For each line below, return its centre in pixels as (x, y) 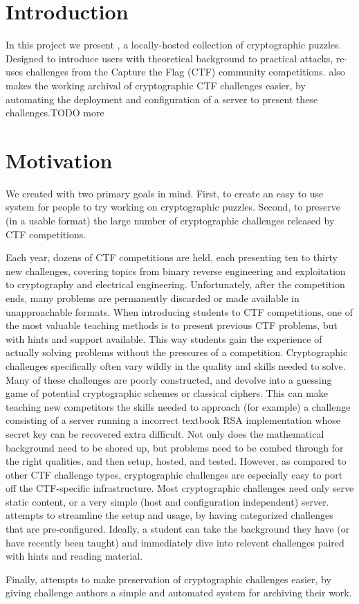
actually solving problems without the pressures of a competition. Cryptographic (177, 352)
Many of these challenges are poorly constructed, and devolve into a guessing (169, 379)
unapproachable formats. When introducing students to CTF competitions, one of (179, 311)
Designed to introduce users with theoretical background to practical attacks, (169, 58)
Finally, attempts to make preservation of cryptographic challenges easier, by (168, 579)
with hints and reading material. (74, 556)
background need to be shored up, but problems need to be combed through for (175, 447)
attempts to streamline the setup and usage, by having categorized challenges (169, 515)
